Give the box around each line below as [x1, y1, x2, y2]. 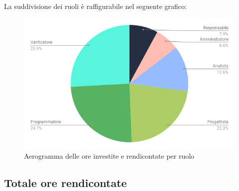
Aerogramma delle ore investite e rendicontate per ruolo [24, 150, 195, 161]
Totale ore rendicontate [4, 175, 127, 190]
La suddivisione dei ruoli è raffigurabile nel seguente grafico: [4, 1, 187, 11]
